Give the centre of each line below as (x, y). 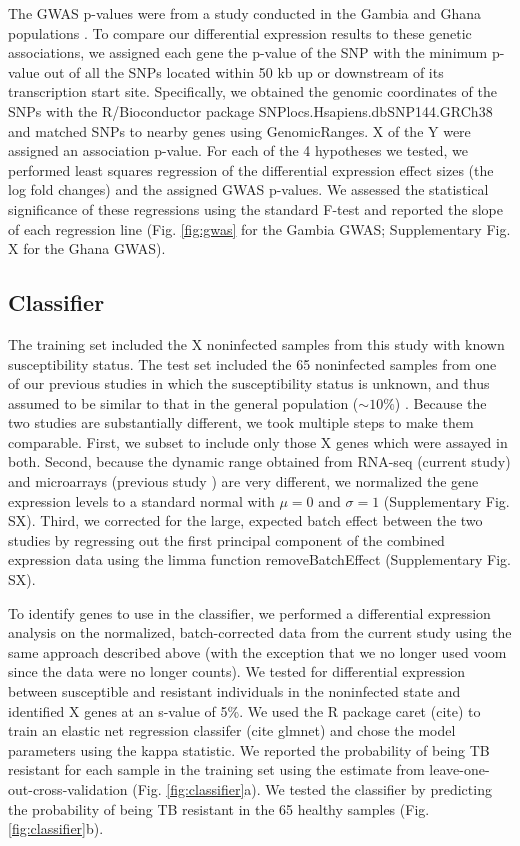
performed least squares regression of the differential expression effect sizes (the (251, 169)
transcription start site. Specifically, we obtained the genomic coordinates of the (252, 91)
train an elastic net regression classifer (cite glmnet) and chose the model (232, 730)
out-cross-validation (68, 788)
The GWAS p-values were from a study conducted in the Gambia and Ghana (245, 13)
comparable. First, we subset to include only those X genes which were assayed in (258, 441)
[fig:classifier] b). (56, 828)
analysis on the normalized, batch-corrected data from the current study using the (260, 632)
